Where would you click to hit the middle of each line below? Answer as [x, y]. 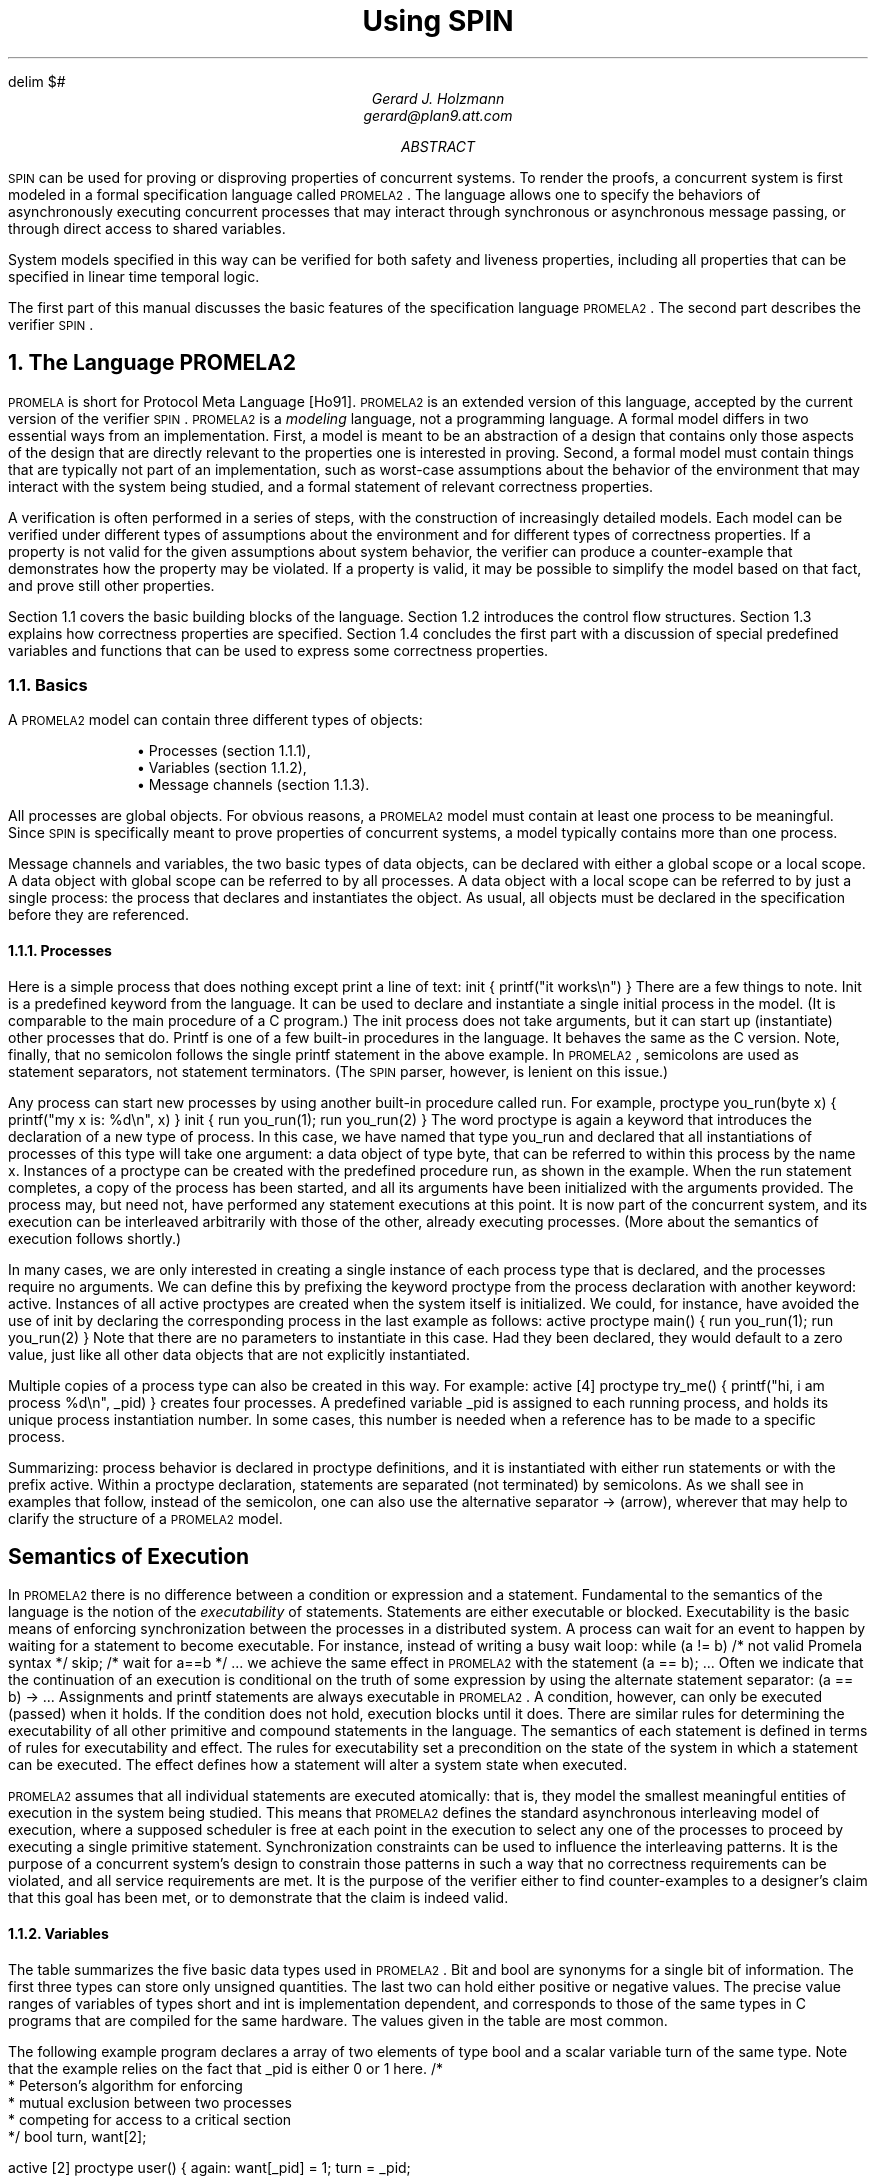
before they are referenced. [98, 915]
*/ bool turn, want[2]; [77, 2136]
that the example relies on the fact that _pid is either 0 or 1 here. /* [225, 2068]
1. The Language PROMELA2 [152, 363]
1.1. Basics [48, 684]
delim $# [37, 81]
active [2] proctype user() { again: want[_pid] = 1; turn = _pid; [209, 2167]
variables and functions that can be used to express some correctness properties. [278, 650]
